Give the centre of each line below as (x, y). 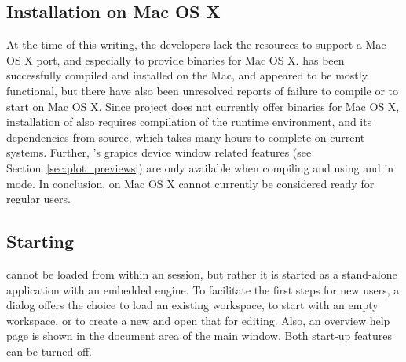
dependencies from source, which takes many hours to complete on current (186, 137)
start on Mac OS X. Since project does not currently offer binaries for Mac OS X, (203, 106)
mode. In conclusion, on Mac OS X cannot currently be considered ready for (190, 183)
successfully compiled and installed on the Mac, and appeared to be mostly (187, 75)
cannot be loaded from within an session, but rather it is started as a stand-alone (202, 273)
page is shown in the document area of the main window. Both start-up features (199, 336)
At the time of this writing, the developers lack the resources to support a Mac (196, 44)
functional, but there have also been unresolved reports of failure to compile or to (203, 90)
